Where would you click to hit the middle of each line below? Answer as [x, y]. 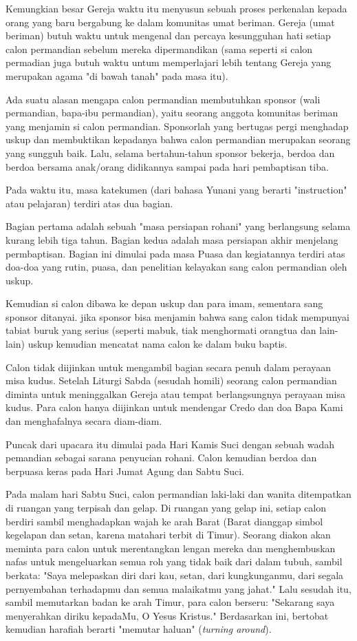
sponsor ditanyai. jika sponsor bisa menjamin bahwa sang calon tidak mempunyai [177, 316]
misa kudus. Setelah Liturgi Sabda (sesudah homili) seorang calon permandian [171, 380]
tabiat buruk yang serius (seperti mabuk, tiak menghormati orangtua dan [161, 330]
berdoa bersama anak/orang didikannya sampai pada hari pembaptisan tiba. [167, 166]
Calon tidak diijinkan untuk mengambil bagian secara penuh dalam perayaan [169, 367]
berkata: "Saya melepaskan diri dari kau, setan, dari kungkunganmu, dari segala [175, 575]
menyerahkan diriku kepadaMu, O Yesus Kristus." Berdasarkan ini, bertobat [167, 615]
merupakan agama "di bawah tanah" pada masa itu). [117, 75]
